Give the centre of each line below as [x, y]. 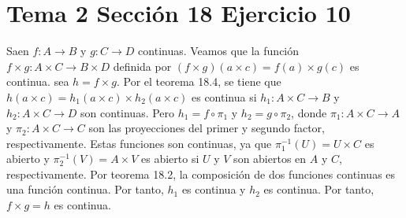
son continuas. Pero [128, 112]
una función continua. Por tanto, [85, 189]
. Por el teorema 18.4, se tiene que [199, 81]
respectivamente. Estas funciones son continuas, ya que [139, 143]
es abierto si [170, 159]
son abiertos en [270, 159]
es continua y [214, 189]
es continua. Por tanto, [319, 189]
